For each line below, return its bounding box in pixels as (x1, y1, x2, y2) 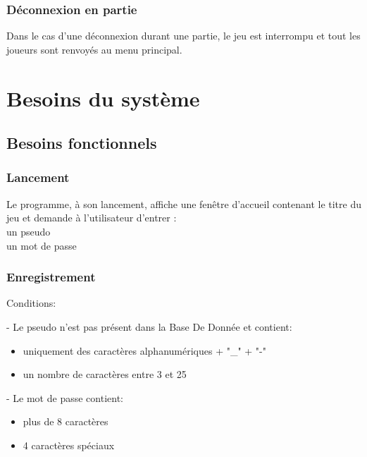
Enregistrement (6, 268, 96, 286)
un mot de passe (6, 238, 77, 252)
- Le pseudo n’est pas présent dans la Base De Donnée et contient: (6, 319, 292, 334)
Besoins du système (6, 83, 200, 112)
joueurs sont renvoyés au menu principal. (6, 42, 182, 56)
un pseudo (6, 224, 51, 238)
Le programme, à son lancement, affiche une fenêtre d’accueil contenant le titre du (6, 196, 361, 211)
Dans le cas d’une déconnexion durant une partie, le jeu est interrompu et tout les (6, 28, 361, 43)
